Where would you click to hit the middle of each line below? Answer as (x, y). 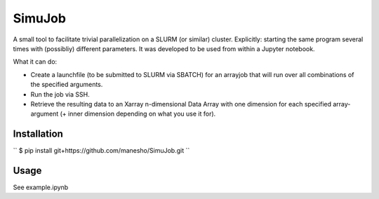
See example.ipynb (41, 187)
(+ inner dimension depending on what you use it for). (138, 114)
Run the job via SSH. (60, 94)
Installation (38, 134)
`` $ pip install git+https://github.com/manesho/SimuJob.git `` (101, 151)
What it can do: (35, 62)
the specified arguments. (67, 85)
